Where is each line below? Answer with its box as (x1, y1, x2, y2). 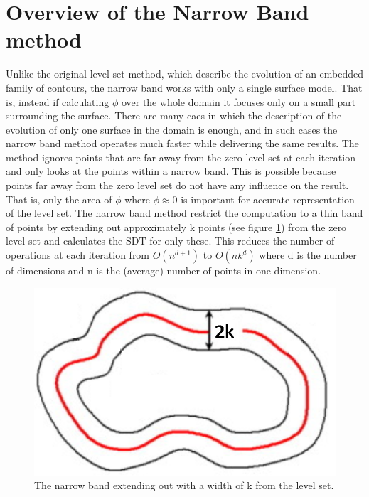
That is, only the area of (6, 191, 112, 206)
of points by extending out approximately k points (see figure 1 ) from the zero (6, 219, 347, 234)
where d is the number (259, 247, 357, 262)
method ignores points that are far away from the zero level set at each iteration (6, 149, 355, 164)
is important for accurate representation (181, 191, 355, 206)
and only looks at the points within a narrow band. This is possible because (6, 164, 336, 178)
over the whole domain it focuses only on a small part (121, 94, 356, 109)
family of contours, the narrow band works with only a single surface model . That (6, 80, 363, 95)
